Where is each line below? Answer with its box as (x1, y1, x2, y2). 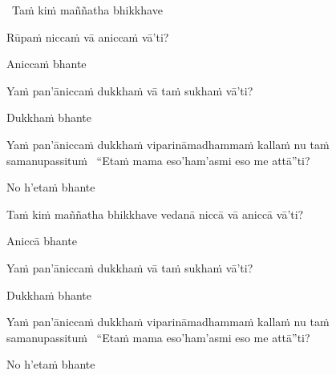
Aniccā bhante (6, 232, 77, 249)
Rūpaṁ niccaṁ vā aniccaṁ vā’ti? (6, 28, 169, 45)
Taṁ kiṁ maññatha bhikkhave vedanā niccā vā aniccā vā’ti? (6, 205, 304, 222)
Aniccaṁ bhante (6, 55, 87, 72)
